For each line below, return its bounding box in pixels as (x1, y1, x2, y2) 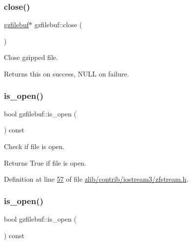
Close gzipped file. (4, 52, 58, 62)
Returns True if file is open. (4, 157, 86, 168)
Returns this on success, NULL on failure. (4, 69, 129, 78)
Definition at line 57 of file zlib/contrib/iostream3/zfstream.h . (4, 174, 189, 184)
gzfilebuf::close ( (34, 19, 82, 30)
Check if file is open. (4, 141, 65, 151)
